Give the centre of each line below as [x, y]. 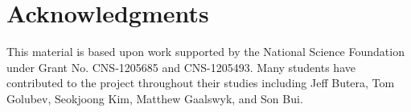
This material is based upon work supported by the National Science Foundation [205, 52]
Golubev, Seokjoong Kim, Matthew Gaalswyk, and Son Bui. [155, 98]
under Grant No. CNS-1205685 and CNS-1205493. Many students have [181, 67]
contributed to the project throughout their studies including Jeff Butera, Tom [201, 83]
